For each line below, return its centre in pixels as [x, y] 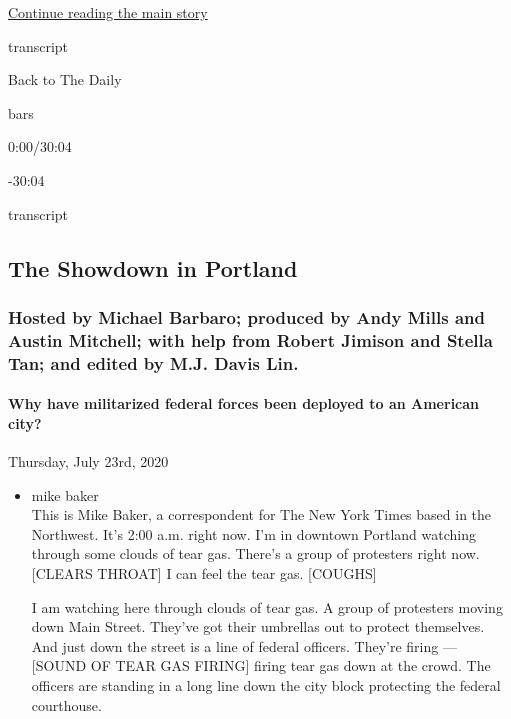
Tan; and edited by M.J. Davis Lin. [153, 362]
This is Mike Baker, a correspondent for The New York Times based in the [261, 514]
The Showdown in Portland [153, 267]
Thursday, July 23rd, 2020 [88, 461]
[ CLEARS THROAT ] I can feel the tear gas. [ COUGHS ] [204, 572]
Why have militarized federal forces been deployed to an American [244, 403]
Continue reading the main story [108, 12]
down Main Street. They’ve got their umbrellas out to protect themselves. [258, 626]
